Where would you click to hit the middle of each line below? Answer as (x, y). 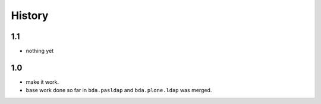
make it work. (43, 82)
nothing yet (40, 51)
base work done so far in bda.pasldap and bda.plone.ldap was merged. (119, 90)
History (30, 15)
